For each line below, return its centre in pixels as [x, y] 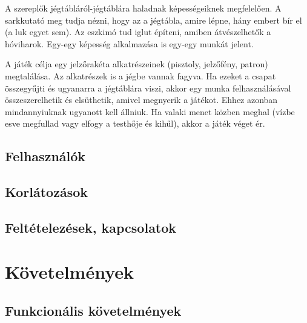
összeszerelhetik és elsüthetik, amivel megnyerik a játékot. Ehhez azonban [141, 100]
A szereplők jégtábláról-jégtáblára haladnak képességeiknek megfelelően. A [143, 8]
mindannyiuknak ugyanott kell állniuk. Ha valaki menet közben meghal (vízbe [150, 111]
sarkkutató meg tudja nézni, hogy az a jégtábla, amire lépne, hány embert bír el [153, 20]
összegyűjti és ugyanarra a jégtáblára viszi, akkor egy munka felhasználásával [148, 88]
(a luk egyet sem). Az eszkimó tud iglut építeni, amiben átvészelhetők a [138, 32]
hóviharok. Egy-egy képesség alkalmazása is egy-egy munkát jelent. [129, 43]
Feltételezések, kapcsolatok [91, 227]
